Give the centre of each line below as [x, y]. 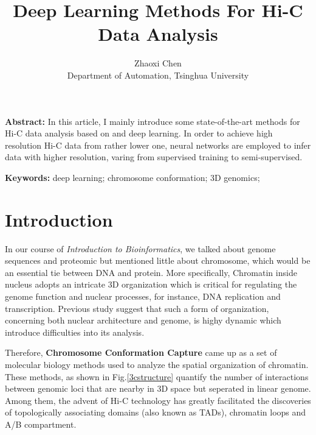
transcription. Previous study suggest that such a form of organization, [137, 308]
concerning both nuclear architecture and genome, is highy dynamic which [143, 320]
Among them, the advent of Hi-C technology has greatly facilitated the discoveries [158, 400]
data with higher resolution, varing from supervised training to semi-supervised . [154, 157]
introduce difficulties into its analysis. [75, 332]
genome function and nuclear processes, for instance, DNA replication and [143, 296]
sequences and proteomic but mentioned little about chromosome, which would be [158, 260]
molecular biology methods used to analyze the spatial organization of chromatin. [157, 364]
